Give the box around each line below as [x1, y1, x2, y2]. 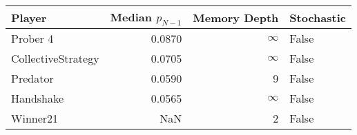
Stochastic [289, 9, 346, 25]
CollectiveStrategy [11, 50, 99, 67]
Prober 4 [11, 30, 54, 47]
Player [11, 9, 47, 25]
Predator [11, 70, 54, 87]
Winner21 [11, 110, 59, 127]
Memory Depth [193, 9, 279, 25]
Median [110, 9, 153, 25]
